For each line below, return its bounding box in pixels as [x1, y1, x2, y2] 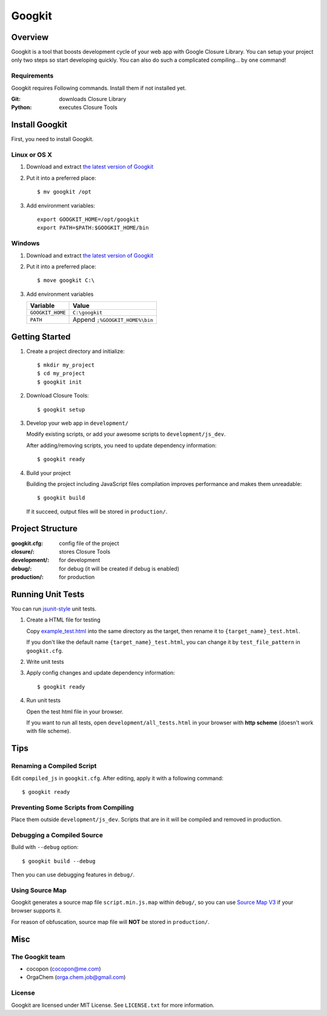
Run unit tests [26, 696, 61, 704]
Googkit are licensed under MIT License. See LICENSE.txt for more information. [11, 1001, 215, 1009]
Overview [11, 32, 49, 42]
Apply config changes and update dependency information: [26, 669, 176, 677]
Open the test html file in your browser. [26, 708, 124, 715]
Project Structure [11, 523, 78, 534]
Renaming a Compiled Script [11, 762, 97, 770]
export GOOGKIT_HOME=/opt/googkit [37, 215, 139, 223]
